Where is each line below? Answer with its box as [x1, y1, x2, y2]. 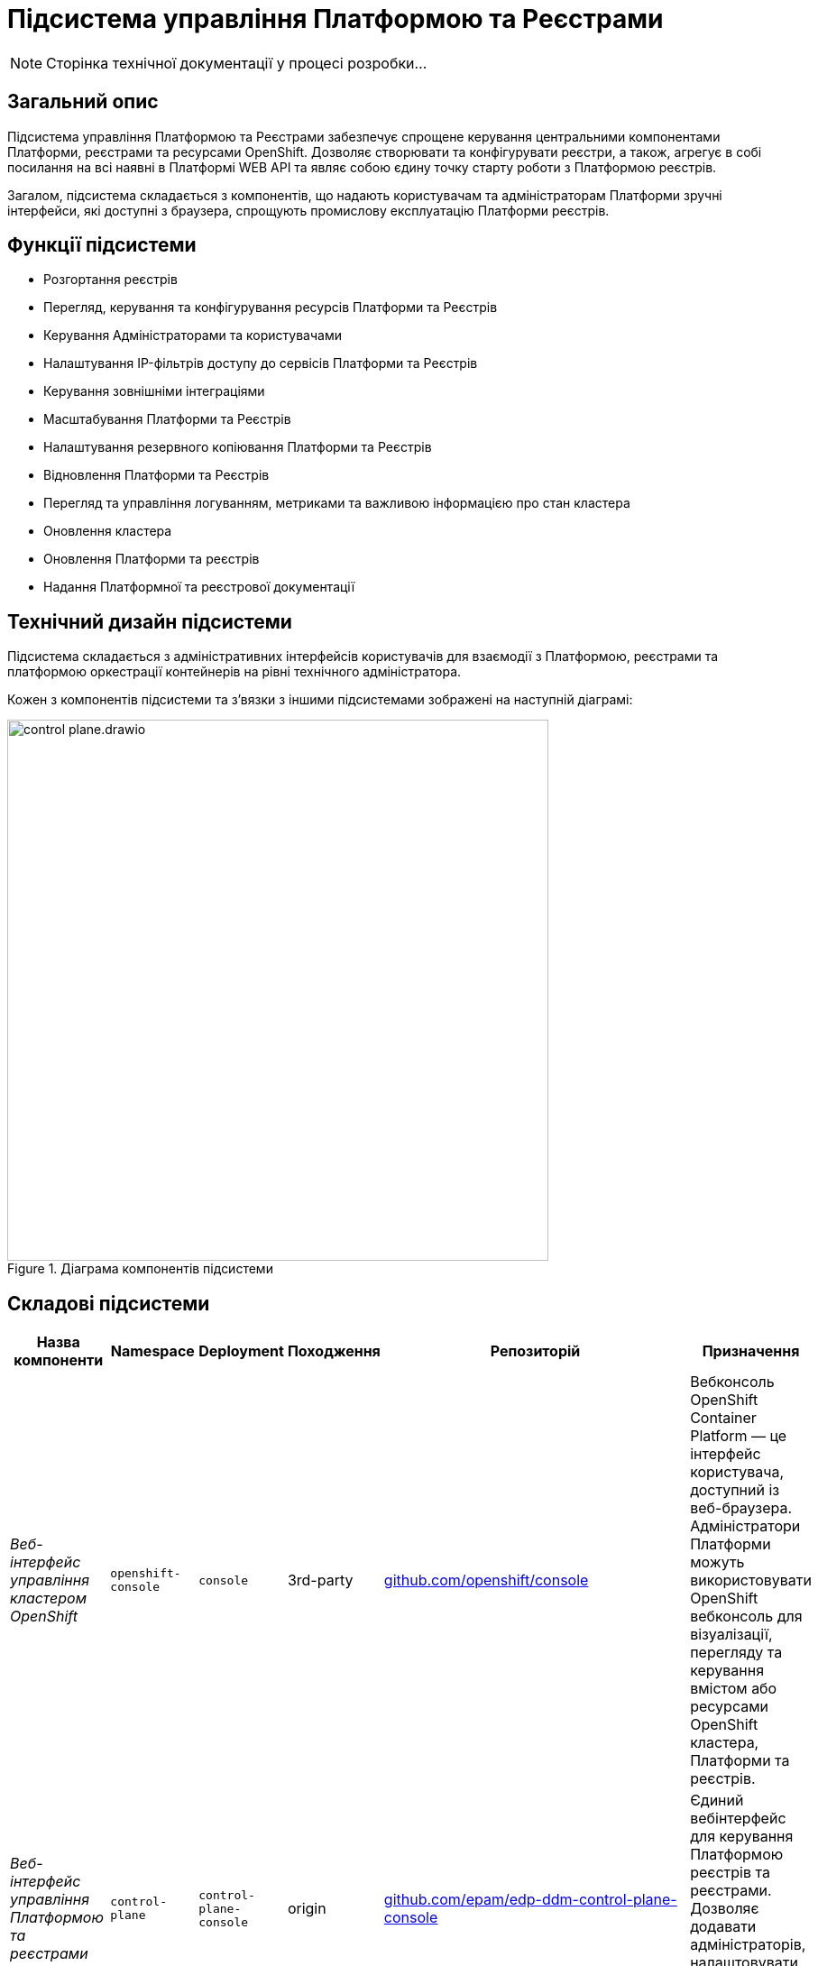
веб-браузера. [690, 1499, 793, 1518]
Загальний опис [7, 90, 159, 114]
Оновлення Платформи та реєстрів [43, 551, 260, 567]
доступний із [690, 1481, 780, 1500]
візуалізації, [690, 1625, 773, 1644]
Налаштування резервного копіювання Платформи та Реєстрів [43, 439, 432, 455]
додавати [690, 1917, 757, 1936]
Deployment [198, 1342, 284, 1361]
